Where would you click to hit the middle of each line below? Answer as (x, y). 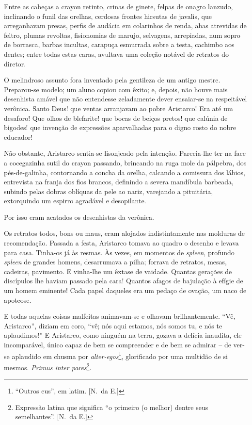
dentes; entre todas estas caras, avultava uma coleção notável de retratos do (117, 54)
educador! (18, 137)
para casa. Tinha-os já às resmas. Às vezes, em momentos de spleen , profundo (119, 252)
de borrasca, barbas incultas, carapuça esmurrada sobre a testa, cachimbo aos (119, 44)
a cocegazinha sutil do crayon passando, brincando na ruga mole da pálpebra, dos (125, 162)
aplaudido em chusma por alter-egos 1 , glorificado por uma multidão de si (120, 355)
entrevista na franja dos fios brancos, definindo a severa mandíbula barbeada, (119, 182)
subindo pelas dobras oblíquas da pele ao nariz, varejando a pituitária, (109, 191)
